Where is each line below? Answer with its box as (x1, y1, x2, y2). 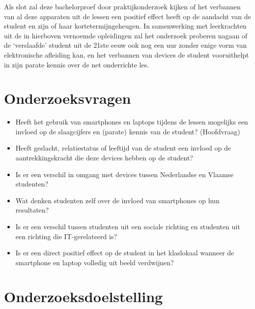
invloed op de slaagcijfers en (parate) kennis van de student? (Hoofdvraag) (15, 126, 240, 136)
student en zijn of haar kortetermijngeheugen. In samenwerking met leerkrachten (4, 21, 247, 31)
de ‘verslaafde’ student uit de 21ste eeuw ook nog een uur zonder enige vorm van (4, 40, 247, 50)
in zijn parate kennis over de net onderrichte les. (4, 59, 149, 69)
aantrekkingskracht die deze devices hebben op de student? (15, 153, 193, 163)
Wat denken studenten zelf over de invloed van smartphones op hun (15, 195, 220, 205)
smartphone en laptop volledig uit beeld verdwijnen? (15, 257, 174, 267)
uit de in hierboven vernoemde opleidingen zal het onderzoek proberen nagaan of (4, 30, 248, 40)
